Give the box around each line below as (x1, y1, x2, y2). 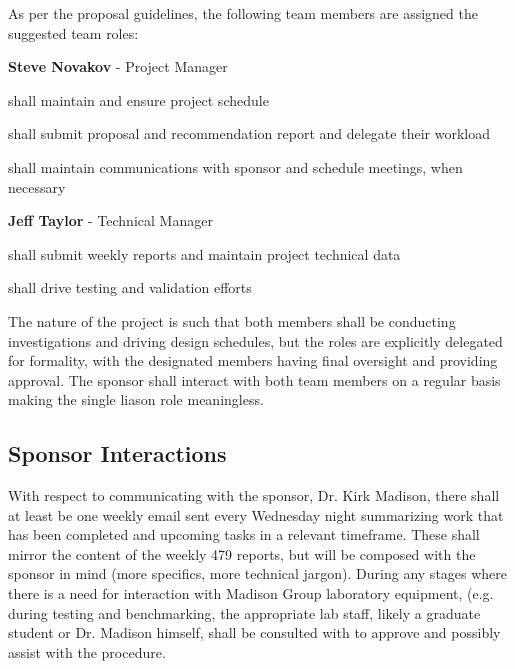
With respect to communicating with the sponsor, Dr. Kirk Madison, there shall (8, 485, 500, 506)
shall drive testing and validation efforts (8, 277, 252, 298)
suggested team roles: (8, 22, 139, 43)
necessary (8, 176, 66, 197)
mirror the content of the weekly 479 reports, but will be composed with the (8, 543, 476, 564)
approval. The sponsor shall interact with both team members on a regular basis (8, 369, 501, 390)
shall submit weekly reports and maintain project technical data (8, 243, 401, 264)
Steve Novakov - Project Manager (8, 56, 228, 77)
